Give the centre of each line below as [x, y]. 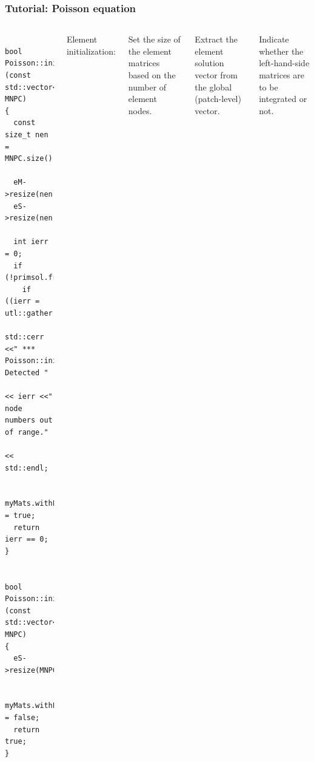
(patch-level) [218, 99]
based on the [152, 75]
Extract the [216, 39]
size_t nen [27, 134]
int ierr [31, 242]
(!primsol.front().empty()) [62, 278]
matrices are [282, 75]
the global [213, 87]
